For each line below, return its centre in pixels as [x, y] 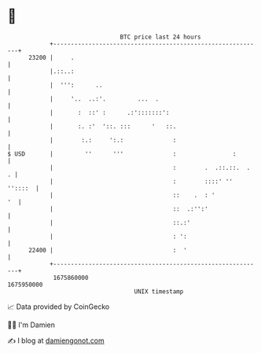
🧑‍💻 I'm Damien [31, 325]
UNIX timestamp [159, 291]
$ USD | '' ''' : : [122, 154]
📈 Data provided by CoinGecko [59, 307]
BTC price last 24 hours [160, 37]
